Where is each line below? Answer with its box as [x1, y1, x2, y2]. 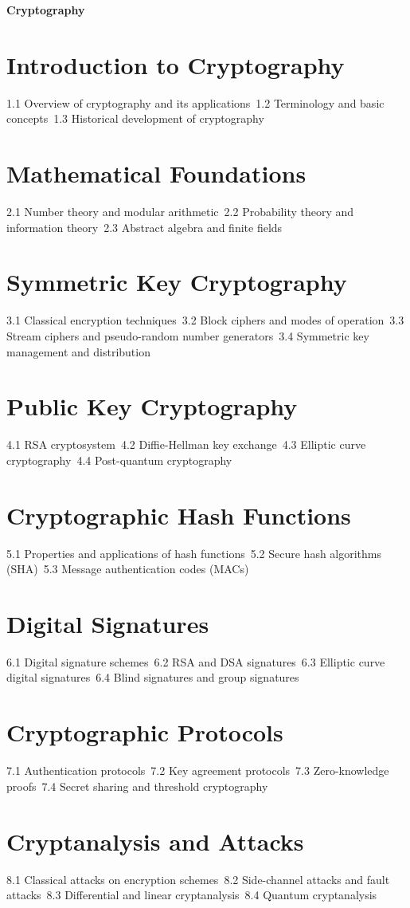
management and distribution [6, 343, 150, 360]
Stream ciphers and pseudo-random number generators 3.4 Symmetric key [6, 327, 369, 344]
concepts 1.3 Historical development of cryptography [6, 110, 264, 127]
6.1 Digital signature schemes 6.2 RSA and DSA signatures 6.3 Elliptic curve [6, 653, 385, 670]
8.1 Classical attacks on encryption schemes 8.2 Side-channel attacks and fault [6, 871, 390, 887]
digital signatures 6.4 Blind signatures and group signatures [6, 669, 299, 686]
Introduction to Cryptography [6, 48, 345, 81]
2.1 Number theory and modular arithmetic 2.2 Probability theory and [6, 203, 354, 220]
